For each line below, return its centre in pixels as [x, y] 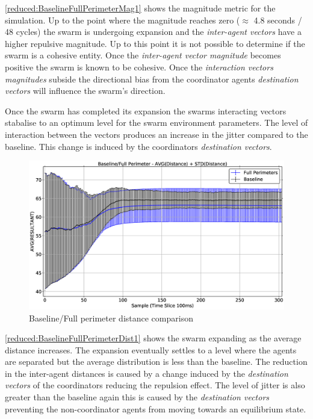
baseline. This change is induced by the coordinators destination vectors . [138, 146]
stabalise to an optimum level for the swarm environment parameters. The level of [156, 123]
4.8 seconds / [278, 20]
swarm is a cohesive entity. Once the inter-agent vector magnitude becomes [143, 55]
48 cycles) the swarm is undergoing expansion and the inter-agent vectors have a [153, 32]
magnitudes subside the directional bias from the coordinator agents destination [152, 79]
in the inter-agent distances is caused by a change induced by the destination [147, 373]
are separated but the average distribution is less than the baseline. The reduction [156, 362]
